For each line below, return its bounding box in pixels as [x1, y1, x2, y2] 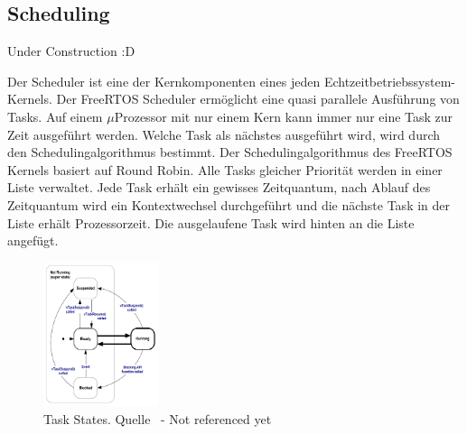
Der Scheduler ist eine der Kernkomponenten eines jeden [7, 71, 321, 90]
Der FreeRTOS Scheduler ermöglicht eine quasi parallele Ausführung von [56, 89, 460, 108]
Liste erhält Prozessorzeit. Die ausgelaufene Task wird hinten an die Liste [7, 213, 415, 232]
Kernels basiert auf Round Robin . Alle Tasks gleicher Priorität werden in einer [7, 160, 443, 179]
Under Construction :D [7, 42, 135, 60]
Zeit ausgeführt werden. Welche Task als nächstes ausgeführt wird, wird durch [7, 125, 441, 143]
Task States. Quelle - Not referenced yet [43, 410, 272, 428]
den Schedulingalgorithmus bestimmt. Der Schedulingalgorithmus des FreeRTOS [7, 143, 453, 162]
